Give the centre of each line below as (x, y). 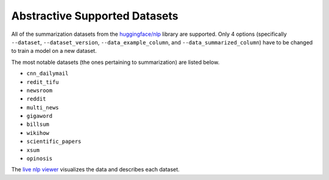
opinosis (40, 159)
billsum (38, 124)
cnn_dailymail (48, 74)
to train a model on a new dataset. (54, 51)
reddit (36, 99)
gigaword (40, 116)
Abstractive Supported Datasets (95, 16)
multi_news (43, 107)
